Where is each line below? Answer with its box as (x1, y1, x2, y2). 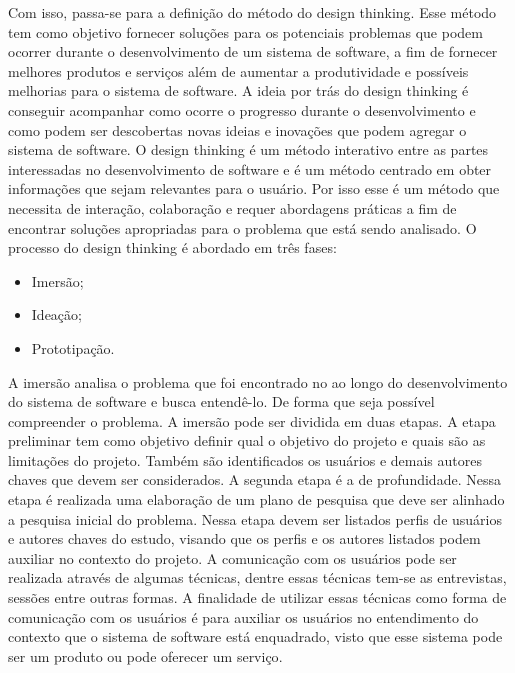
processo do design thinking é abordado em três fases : (8, 237, 337, 258)
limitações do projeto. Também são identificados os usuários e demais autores (8, 449, 482, 470)
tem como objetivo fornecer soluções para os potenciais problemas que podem (8, 21, 483, 42)
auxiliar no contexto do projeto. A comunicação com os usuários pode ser (8, 547, 457, 568)
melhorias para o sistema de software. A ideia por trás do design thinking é (8, 80, 469, 101)
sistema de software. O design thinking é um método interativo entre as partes (8, 139, 489, 160)
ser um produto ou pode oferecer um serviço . (8, 645, 283, 666)
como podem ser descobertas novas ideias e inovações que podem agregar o (8, 119, 467, 140)
